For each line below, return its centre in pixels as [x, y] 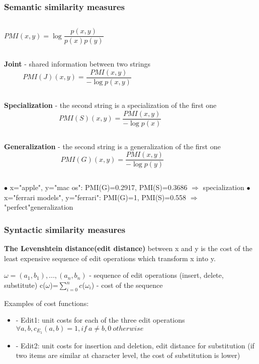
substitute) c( [25, 285]
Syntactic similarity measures [65, 229]
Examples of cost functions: [47, 303]
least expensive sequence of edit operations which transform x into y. [110, 258]
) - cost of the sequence [127, 285]
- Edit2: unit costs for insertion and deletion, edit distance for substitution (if [135, 345]
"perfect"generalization [39, 207]
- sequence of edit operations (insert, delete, [156, 275]
